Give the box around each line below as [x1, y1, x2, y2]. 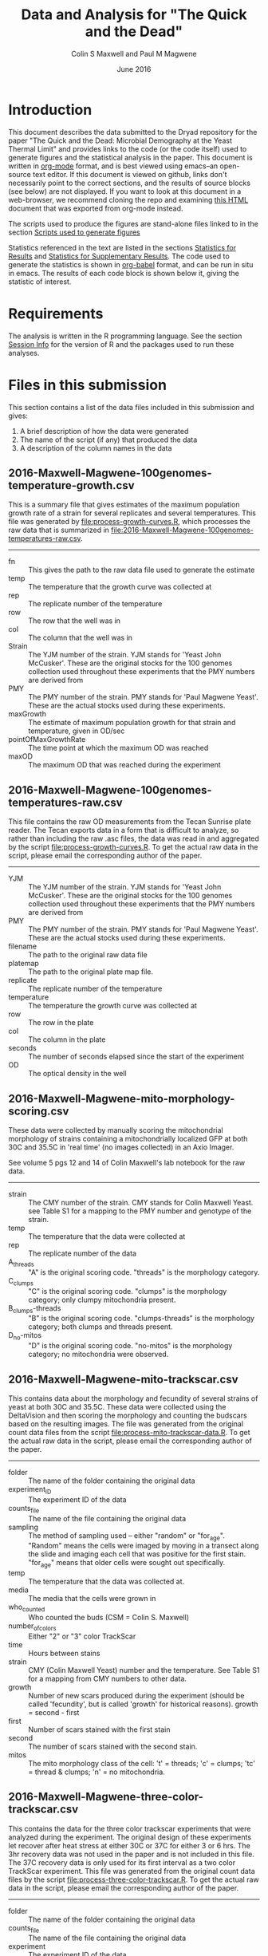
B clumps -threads [8, 1303, 61, 1315]
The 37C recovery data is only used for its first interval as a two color [8, 1857, 236, 1867]
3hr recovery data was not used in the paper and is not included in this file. [8, 1849, 255, 1859]
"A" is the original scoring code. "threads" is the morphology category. [28, 1267, 260, 1277]
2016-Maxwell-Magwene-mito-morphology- [8, 1091, 235, 1106]
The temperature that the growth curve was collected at [28, 582, 212, 592]
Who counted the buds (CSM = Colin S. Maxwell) [28, 1612, 190, 1622]
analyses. [8, 348, 40, 357]
